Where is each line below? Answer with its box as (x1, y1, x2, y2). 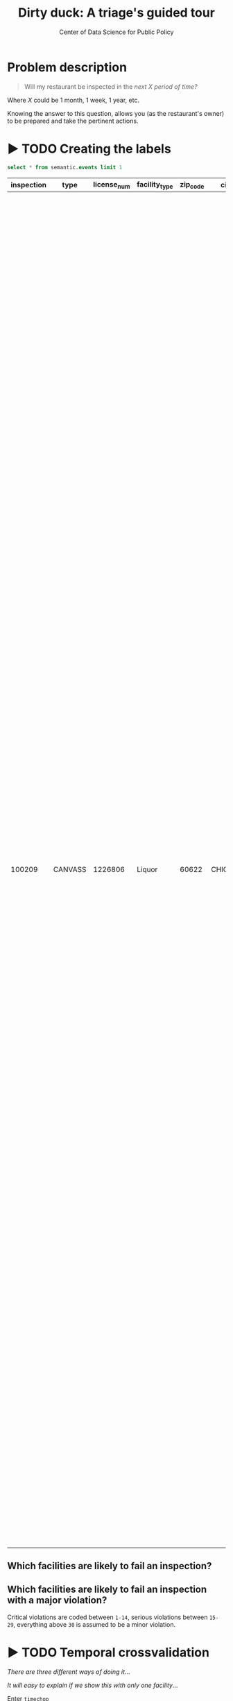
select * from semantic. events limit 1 (7, 164, 123, 171)
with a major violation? (7, 1594, 107, 1607)
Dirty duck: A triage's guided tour (18, 5, 215, 21)
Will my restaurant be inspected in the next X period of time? (24, 82, 198, 91)
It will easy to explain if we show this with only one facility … (7, 1681, 178, 1689)
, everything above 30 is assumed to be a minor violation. (13, 1620, 175, 1628)
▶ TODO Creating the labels (7, 141, 171, 157)
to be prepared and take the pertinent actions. (7, 117, 139, 125)
